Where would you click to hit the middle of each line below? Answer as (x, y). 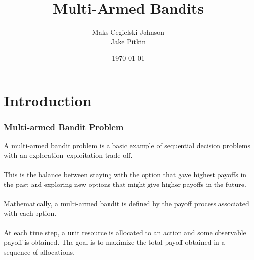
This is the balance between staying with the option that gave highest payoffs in (125, 174)
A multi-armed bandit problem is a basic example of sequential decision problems (127, 145)
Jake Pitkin (128, 41)
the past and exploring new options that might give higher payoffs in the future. (125, 184)
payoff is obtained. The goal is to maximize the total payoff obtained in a (115, 242)
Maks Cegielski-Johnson (128, 32)
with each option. (30, 213)
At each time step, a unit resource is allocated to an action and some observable (125, 232)
